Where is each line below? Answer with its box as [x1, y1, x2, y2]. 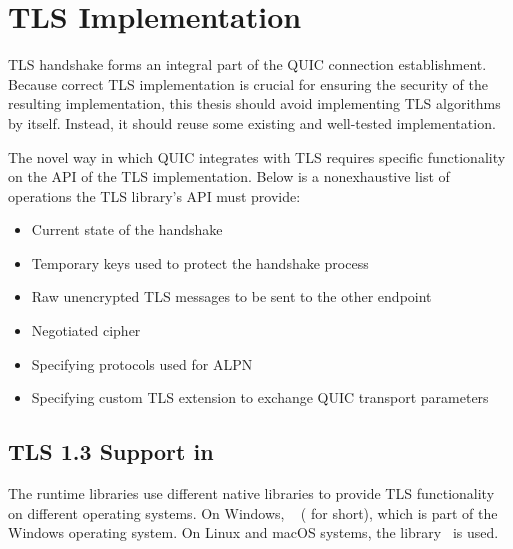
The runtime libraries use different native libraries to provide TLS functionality [8, 483, 495, 504]
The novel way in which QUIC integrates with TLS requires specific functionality [8, 146, 506, 167]
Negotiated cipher [31, 320, 141, 341]
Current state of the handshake [31, 219, 223, 240]
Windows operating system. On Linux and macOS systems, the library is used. [8, 522, 499, 543]
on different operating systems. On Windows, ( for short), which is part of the [8, 502, 498, 523]
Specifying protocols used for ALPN [31, 353, 253, 374]
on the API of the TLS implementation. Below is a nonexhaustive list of [8, 166, 450, 187]
